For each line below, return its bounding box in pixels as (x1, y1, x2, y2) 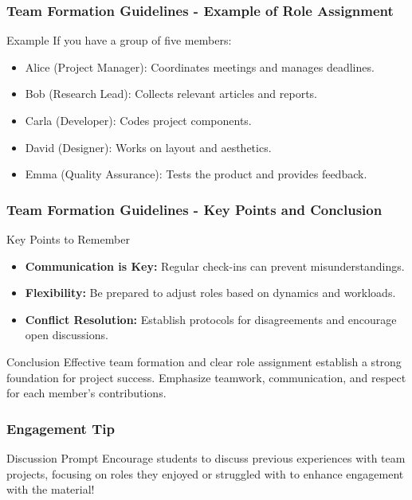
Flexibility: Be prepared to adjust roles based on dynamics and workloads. (25, 284, 396, 301)
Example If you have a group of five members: (6, 32, 232, 49)
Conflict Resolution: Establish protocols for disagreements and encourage (25, 311, 397, 327)
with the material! (6, 481, 95, 498)
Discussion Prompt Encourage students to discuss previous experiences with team (6, 449, 406, 466)
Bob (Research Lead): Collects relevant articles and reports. (25, 85, 318, 102)
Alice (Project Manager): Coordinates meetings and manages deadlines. (25, 58, 375, 75)
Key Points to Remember (6, 231, 130, 247)
